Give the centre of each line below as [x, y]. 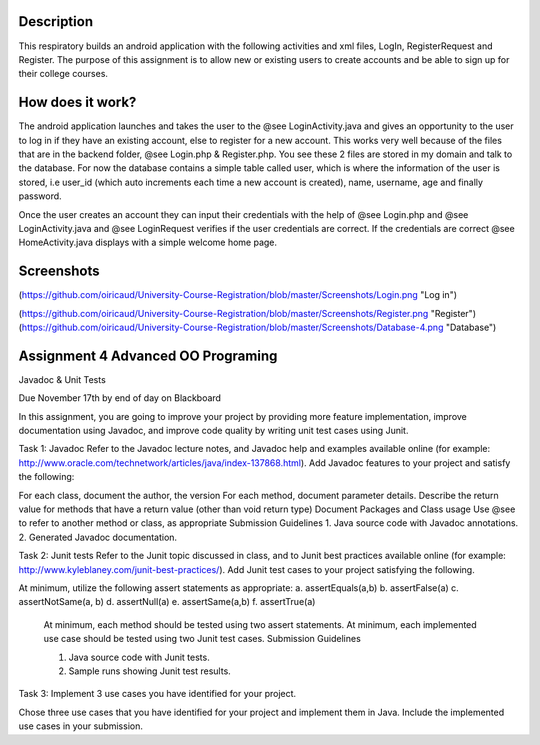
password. [40, 196]
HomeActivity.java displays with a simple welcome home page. [148, 242]
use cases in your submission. [81, 726]
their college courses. [63, 74]
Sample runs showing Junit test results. [150, 671]
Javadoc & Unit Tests [62, 379]
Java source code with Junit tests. [139, 657]
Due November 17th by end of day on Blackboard [120, 398]
